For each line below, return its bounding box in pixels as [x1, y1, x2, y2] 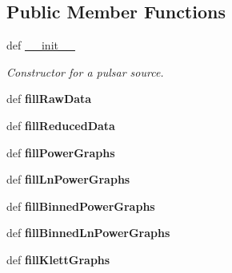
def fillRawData [6, 90, 92, 107]
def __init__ [6, 37, 75, 53]
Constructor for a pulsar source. [6, 63, 164, 80]
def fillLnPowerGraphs [6, 171, 130, 188]
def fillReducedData [6, 117, 115, 133]
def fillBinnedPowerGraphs [6, 197, 155, 214]
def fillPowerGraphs [6, 144, 115, 160]
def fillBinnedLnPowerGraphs [6, 224, 170, 241]
